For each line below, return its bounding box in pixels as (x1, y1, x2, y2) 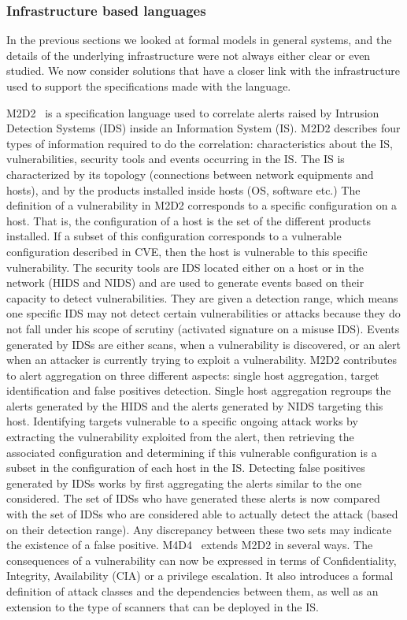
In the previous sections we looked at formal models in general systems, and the (6, 32, 392, 48)
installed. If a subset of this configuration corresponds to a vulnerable (6, 228, 342, 244)
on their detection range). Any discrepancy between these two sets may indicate (6, 521, 392, 537)
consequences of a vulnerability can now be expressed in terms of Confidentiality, (6, 551, 397, 568)
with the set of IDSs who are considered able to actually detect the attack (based (6, 506, 398, 522)
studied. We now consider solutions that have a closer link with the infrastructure (6, 62, 401, 79)
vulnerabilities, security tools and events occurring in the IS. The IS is (6, 150, 345, 167)
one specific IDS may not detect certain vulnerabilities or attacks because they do (6, 305, 401, 321)
